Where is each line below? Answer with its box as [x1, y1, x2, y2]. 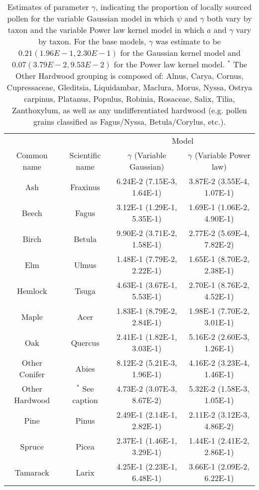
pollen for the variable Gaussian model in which [7, 12, 174, 24]
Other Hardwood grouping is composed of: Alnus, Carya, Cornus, [15, 70, 244, 81]
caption [72, 394, 98, 406]
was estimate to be [155, 35, 221, 47]
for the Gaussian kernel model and [120, 47, 241, 58]
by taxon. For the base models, [38, 35, 146, 47]
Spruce [20, 440, 44, 452]
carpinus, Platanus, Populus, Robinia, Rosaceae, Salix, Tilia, [24, 93, 235, 104]
